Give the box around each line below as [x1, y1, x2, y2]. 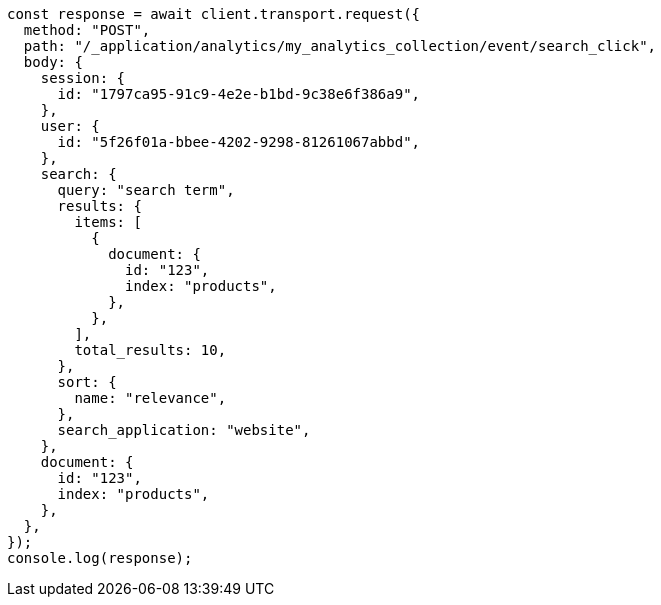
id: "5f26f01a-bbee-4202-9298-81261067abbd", [57, 134, 421, 150]
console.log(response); [7, 550, 193, 566]
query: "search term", [57, 182, 235, 198]
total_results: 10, [74, 342, 227, 358]
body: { [23, 54, 83, 70]
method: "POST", [23, 22, 151, 38]
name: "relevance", [74, 390, 227, 406]
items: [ [74, 214, 142, 230]
